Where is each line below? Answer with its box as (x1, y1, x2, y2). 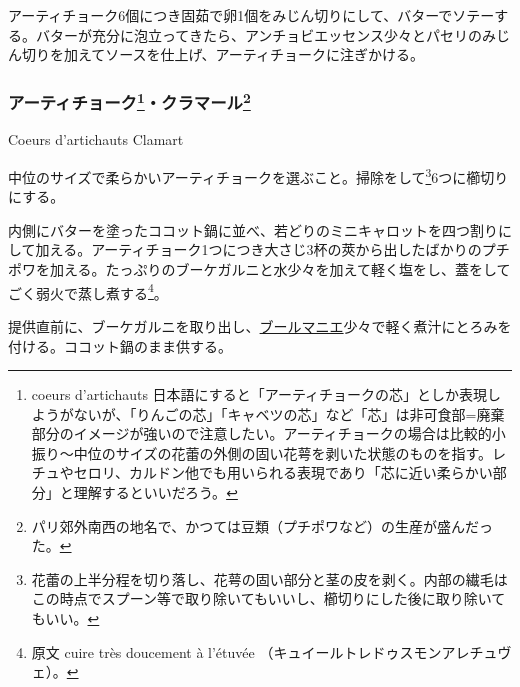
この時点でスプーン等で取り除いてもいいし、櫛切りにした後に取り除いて (31, 588, 506, 609)
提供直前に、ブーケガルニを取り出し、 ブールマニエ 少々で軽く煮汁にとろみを (8, 315, 512, 336)
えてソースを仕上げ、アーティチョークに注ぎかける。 (77, 44, 424, 65)
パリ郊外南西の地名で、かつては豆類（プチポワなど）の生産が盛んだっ (31, 515, 493, 536)
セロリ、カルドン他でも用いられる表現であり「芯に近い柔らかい (73, 462, 493, 483)
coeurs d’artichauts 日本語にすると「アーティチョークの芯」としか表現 (31, 384, 488, 405)
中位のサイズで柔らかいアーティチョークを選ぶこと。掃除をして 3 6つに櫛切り (8, 164, 509, 187)
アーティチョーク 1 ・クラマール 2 (8, 87, 251, 115)
